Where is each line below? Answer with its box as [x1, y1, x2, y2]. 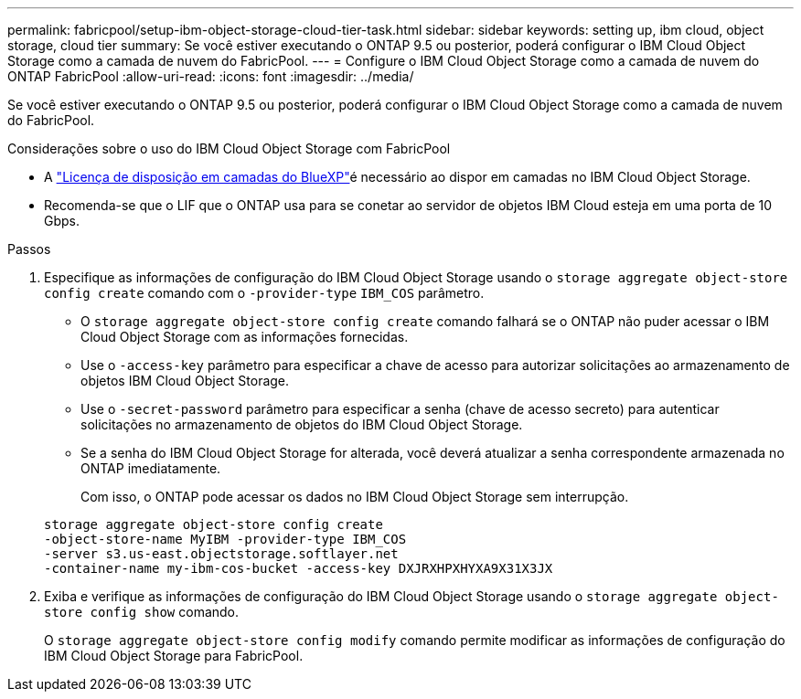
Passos [7, 241, 51, 257]
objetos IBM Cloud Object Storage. [80, 373, 290, 388]
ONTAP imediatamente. [80, 461, 221, 476]
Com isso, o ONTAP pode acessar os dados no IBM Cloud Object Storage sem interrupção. [80, 489, 629, 504]
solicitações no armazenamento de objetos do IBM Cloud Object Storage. [80, 417, 523, 432]
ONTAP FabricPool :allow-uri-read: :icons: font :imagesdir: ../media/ [7, 69, 414, 84]
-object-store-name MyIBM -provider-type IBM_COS [44, 532, 407, 546]
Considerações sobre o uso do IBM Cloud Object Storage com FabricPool [7, 141, 451, 156]
